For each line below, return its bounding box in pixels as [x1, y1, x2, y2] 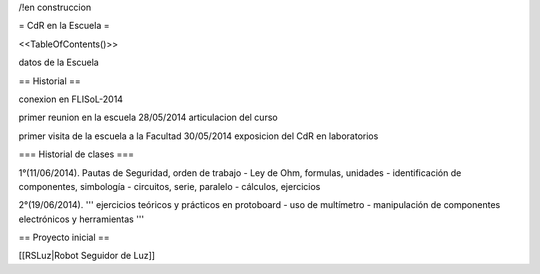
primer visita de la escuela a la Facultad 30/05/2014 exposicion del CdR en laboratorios [18, 130, 379, 142]
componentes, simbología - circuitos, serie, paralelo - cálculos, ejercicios [18, 180, 321, 192]
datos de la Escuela [18, 56, 99, 69]
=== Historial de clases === [18, 148, 135, 160]
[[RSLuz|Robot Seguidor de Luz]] [18, 250, 155, 262]
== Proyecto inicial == [18, 231, 110, 244]
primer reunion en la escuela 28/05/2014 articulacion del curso [18, 111, 279, 124]
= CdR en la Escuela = [18, 20, 110, 32]
